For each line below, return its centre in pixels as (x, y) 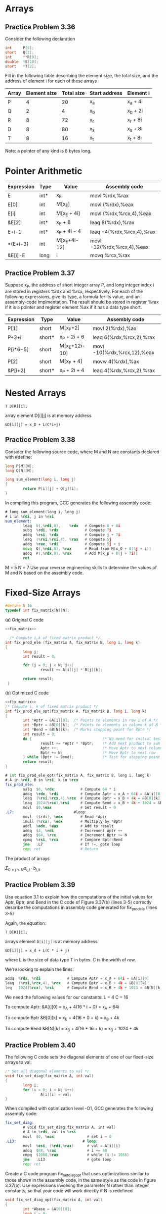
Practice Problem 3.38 (40, 440)
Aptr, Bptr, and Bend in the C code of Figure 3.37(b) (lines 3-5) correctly (78, 902)
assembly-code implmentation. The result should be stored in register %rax (82, 302)
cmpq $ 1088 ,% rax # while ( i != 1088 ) (76, 1155)
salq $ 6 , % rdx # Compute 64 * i (69, 789)
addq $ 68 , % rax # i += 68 (65, 1150)
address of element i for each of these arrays (51, 81)
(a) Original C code (24, 620)
